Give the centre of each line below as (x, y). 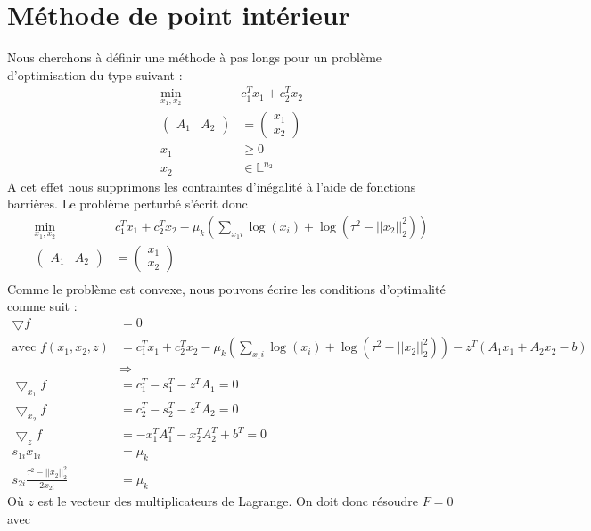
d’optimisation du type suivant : (95, 74)
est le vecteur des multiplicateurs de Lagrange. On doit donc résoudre (228, 501)
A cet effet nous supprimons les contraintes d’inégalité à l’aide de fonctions (212, 186)
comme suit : (42, 306)
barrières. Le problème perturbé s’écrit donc (127, 204)
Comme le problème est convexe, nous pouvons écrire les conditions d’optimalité (226, 288)
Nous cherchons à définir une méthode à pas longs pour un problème (195, 57)
